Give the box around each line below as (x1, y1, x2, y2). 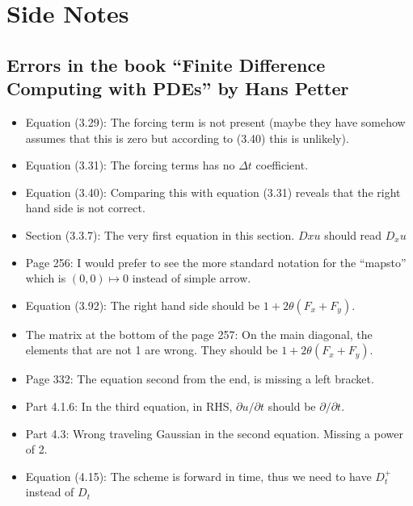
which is (25, 270, 66, 286)
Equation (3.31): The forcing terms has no (25, 157, 235, 174)
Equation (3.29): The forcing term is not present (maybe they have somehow (25, 113, 406, 130)
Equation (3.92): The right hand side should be (25, 296, 260, 313)
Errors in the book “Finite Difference (6, 52, 326, 77)
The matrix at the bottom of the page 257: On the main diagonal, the (25, 325, 373, 342)
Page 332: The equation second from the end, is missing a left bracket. (25, 370, 374, 387)
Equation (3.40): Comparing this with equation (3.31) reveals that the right (25, 183, 401, 200)
